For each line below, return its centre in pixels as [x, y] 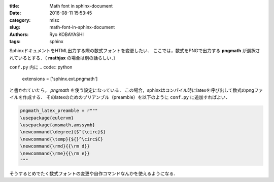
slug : [15, 27]
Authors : [19, 34]
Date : [15, 13]
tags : [15, 41]
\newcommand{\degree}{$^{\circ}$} [63, 132]
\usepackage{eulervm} [47, 118]
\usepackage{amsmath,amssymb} [58, 125]
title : [14, 6]
